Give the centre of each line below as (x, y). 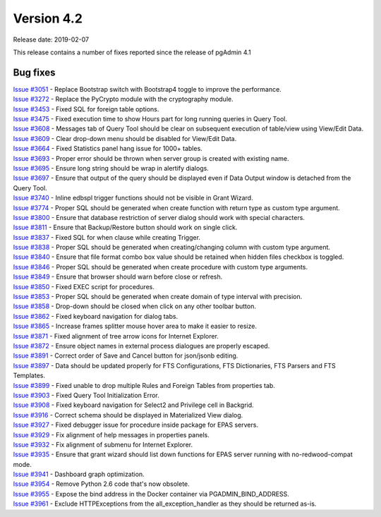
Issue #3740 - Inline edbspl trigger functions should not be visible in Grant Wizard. (133, 198)
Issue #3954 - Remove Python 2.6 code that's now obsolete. (101, 484)
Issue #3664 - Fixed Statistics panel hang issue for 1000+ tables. (108, 149)
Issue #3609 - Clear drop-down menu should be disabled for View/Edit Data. (125, 138)
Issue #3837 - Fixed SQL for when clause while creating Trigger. (107, 237)
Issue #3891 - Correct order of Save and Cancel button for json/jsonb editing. (126, 355)
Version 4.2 (48, 18)
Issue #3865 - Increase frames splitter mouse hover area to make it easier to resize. (135, 326)
